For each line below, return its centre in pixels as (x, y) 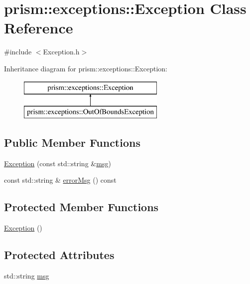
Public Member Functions (72, 142)
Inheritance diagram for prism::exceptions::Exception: (86, 68)
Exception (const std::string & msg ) (58, 163)
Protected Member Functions (81, 207)
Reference (39, 28)
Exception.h (61, 52)
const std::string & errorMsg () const (60, 180)
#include (18, 52)
